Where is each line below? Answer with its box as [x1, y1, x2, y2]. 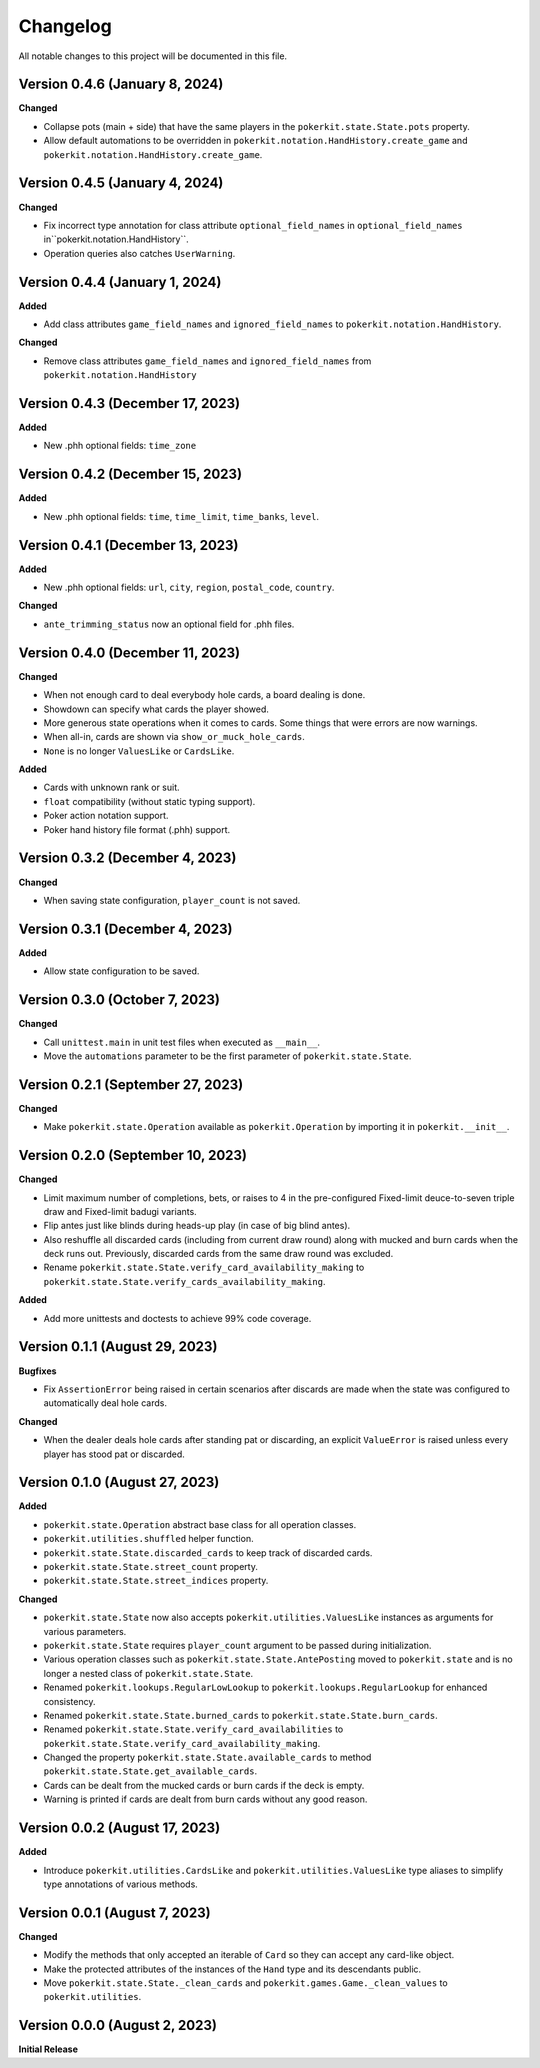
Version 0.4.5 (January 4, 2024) [18, 175, 224, 192]
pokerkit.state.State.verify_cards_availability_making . [43, 1275, 326, 1287]
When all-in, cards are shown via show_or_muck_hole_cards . [43, 731, 305, 743]
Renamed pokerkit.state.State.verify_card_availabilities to [43, 1723, 344, 1735]
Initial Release [18, 2043, 79, 2055]
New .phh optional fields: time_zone [43, 440, 197, 452]
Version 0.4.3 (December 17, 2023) [18, 395, 240, 412]
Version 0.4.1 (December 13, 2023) [18, 536, 239, 554]
